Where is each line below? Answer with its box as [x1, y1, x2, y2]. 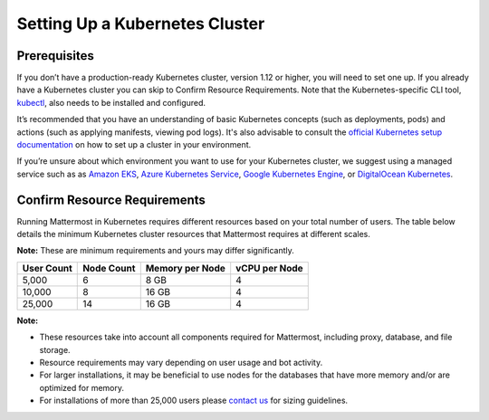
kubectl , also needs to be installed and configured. [16, 97, 206, 108]
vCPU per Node [235, 262, 303, 274]
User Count [22, 262, 72, 274]
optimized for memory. [39, 382, 125, 393]
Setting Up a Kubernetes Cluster [16, 14, 265, 33]
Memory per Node [145, 262, 226, 274]
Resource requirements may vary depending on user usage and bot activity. [39, 358, 323, 368]
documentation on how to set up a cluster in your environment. [16, 139, 252, 150]
